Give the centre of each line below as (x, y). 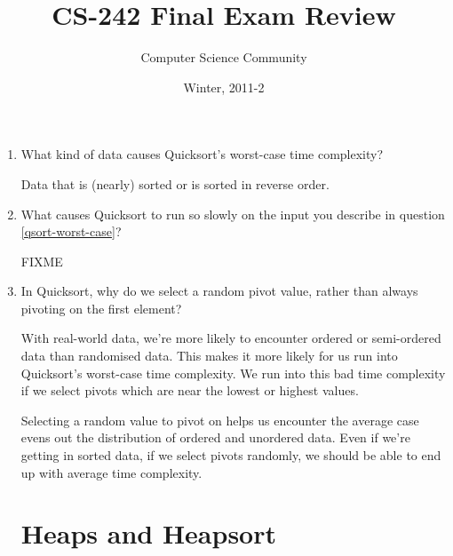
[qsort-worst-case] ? (71, 231)
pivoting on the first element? (101, 308)
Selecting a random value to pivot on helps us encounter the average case (220, 420)
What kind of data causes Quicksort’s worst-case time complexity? (202, 154)
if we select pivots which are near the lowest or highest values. (190, 390)
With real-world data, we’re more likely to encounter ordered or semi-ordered (231, 338)
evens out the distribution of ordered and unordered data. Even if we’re (215, 437)
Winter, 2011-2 (224, 87)
